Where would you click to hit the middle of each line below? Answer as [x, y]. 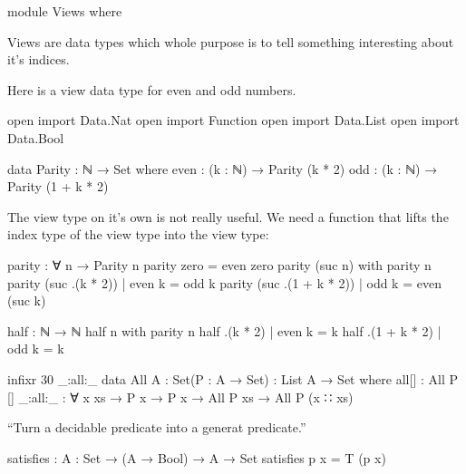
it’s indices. [39, 59]
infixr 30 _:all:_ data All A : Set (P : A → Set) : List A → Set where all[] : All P [233, 378]
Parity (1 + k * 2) [58, 186]
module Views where [65, 11]
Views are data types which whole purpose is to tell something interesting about [231, 41]
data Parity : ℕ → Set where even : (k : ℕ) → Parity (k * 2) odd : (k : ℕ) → [223, 168]
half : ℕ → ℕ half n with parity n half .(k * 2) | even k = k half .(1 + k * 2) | [224, 330]
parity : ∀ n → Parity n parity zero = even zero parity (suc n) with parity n [219, 264]
